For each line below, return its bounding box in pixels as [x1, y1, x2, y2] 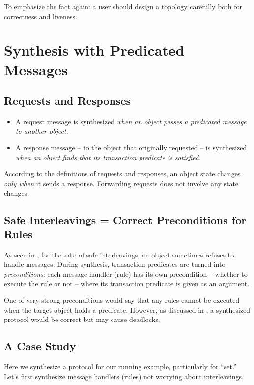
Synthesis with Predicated [4, 40, 185, 60]
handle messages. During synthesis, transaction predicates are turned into [4, 259, 226, 269]
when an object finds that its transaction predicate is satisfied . [15, 152, 201, 162]
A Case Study [4, 338, 76, 353]
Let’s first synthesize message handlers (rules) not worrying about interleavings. [4, 371, 244, 381]
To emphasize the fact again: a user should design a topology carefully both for [4, 1, 242, 11]
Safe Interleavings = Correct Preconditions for [4, 212, 247, 227]
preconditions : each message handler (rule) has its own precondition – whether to [4, 268, 248, 279]
